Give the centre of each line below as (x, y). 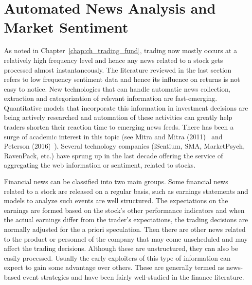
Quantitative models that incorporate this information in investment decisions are (126, 107)
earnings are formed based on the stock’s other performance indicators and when (124, 210)
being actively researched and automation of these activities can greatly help (118, 117)
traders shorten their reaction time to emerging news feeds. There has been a (119, 127)
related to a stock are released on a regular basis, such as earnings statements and (126, 191)
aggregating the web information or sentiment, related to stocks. (100, 165)
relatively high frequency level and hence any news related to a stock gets (114, 60)
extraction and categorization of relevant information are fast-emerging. (111, 98)
